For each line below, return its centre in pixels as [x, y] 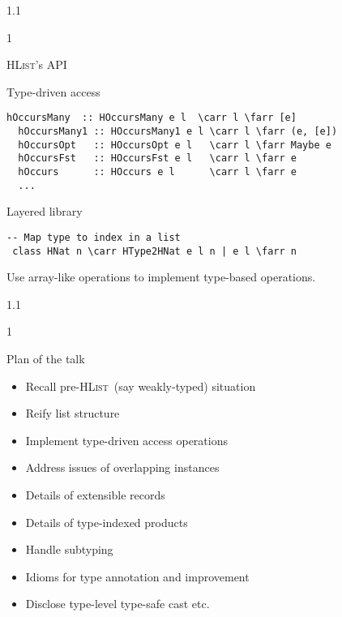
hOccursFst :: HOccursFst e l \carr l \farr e [157, 159]
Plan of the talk [46, 358]
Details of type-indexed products [107, 522]
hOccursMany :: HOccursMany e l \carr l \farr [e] [152, 118]
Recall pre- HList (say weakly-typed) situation [141, 386]
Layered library [45, 211]
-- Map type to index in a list [94, 237]
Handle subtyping [69, 549]
